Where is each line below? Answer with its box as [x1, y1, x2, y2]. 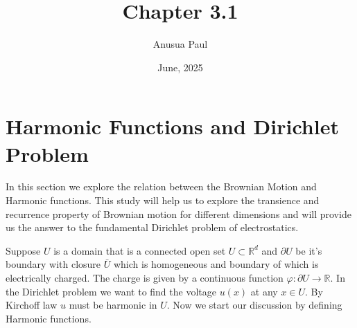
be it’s [295, 243, 322, 257]
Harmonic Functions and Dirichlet [6, 112, 339, 140]
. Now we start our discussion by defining [166, 298, 342, 312]
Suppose [6, 243, 41, 257]
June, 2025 [157, 60, 203, 74]
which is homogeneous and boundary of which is [113, 257, 319, 271]
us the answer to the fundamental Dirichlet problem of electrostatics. [6, 220, 299, 235]
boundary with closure [6, 257, 101, 271]
